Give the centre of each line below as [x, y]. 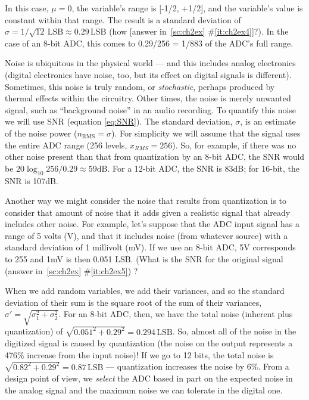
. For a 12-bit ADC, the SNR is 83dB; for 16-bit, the [204, 168]
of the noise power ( [41, 133]
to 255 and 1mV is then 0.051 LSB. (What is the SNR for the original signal [144, 259]
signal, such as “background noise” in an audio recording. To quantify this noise [151, 109]
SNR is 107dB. [32, 180]
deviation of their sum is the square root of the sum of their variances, [133, 302]
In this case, [27, 8]
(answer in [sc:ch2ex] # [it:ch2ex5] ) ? [71, 270]
